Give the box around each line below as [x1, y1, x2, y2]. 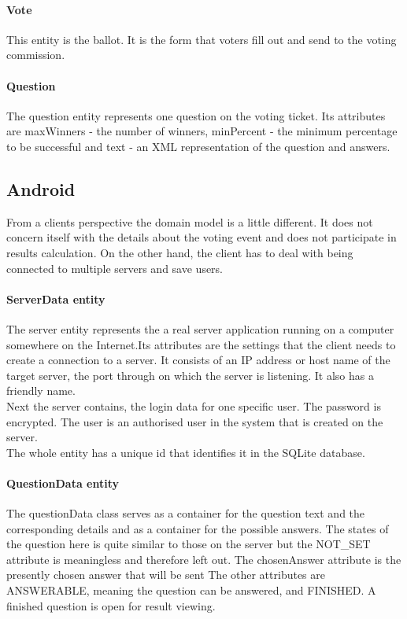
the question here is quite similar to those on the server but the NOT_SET [6, 536, 371, 552]
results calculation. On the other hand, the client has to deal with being [6, 244, 353, 260]
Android [6, 176, 76, 201]
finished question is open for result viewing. [6, 597, 216, 613]
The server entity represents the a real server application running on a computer [6, 320, 394, 337]
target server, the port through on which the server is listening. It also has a [6, 367, 374, 383]
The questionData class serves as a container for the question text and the [6, 505, 365, 521]
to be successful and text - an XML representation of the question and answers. [6, 138, 390, 154]
